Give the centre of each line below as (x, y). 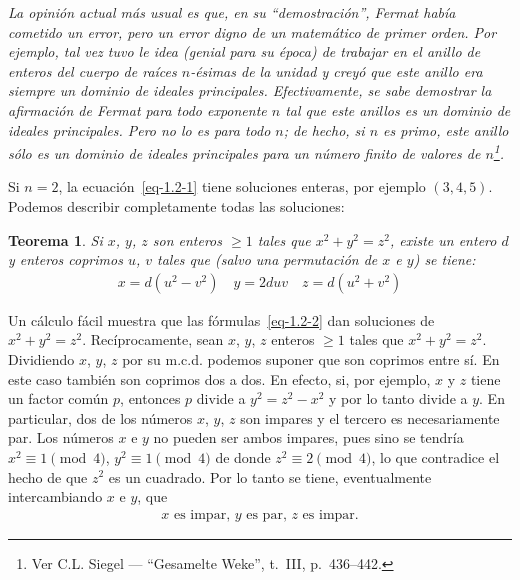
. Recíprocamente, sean (153, 339)
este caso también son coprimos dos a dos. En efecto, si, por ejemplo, (219, 378)
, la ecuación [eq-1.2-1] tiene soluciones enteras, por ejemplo (242, 186)
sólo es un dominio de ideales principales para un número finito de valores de (244, 152)
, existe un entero (443, 239)
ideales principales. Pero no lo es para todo (139, 129)
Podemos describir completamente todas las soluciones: (176, 206)
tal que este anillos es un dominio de (398, 109)
